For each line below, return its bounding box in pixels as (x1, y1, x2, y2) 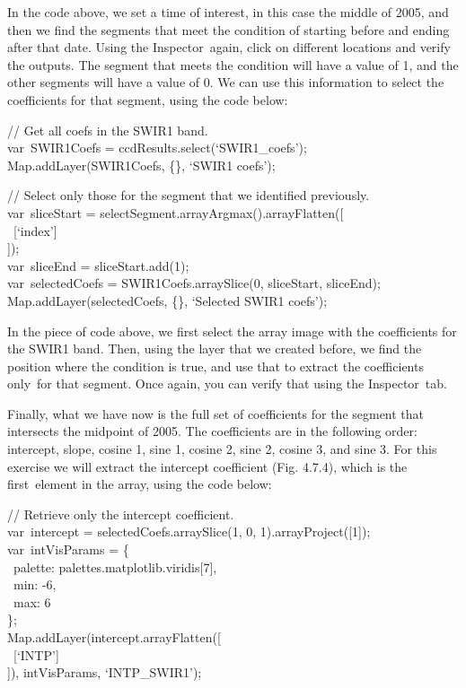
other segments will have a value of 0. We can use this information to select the (7, 73, 444, 91)
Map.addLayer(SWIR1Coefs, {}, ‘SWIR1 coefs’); (7, 155, 276, 174)
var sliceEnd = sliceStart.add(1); (7, 256, 189, 274)
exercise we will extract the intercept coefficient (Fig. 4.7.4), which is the (7, 457, 408, 475)
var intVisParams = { (7, 540, 129, 559)
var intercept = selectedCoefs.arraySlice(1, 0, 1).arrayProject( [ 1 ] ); (7, 522, 371, 541)
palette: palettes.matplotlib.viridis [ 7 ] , (13, 557, 217, 576)
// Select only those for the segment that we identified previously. (7, 186, 370, 205)
